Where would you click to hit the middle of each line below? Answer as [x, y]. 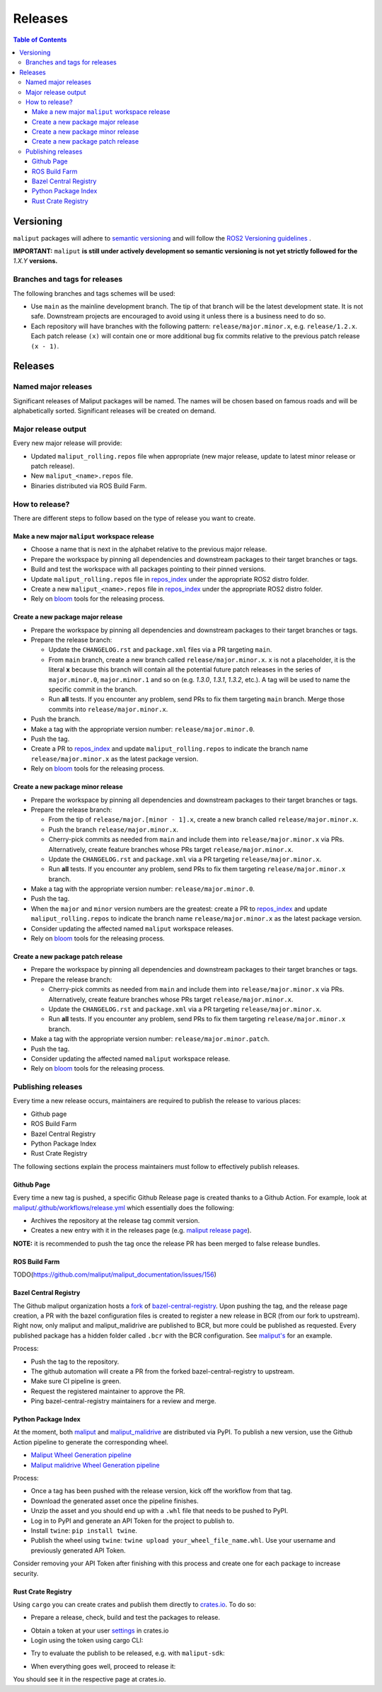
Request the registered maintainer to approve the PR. [108, 1391]
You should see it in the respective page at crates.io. [89, 1679]
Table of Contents [40, 40]
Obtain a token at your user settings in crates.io [100, 1630]
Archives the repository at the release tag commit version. [115, 1220]
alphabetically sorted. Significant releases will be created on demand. [115, 411]
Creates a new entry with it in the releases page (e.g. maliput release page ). [141, 1231]
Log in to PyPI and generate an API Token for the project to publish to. [133, 1521]
